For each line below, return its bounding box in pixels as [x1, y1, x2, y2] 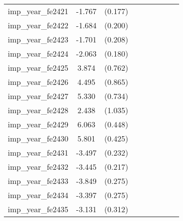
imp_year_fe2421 [8, 5, 69, 17]
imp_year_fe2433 [8, 175, 69, 186]
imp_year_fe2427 [8, 90, 69, 101]
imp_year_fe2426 [8, 76, 69, 87]
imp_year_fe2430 [8, 133, 69, 144]
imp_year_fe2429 [8, 119, 69, 130]
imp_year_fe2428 [8, 104, 69, 116]
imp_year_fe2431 [8, 147, 69, 158]
